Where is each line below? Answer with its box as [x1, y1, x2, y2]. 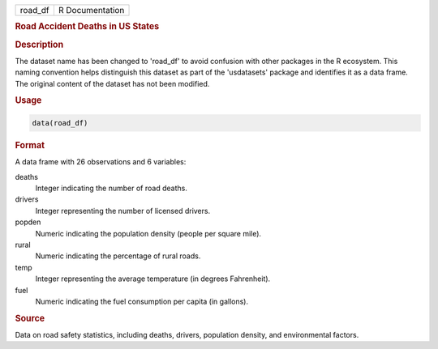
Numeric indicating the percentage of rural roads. [35, 251, 201, 261]
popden [15, 217, 41, 227]
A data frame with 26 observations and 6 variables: [15, 157, 187, 167]
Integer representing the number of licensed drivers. [35, 206, 211, 215]
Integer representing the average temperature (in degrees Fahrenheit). [35, 274, 271, 283]
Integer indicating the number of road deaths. [35, 183, 188, 193]
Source [15, 313, 45, 324]
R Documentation [58, 5, 125, 15]
